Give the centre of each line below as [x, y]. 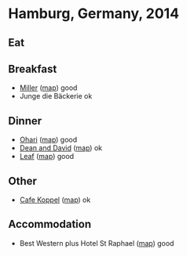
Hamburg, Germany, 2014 [93, 14]
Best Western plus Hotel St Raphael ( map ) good [97, 243]
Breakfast [33, 69]
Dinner [25, 121]
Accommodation [50, 224]
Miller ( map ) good [48, 88]
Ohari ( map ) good [48, 140]
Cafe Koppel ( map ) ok [55, 200]
